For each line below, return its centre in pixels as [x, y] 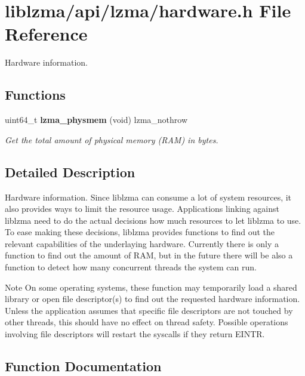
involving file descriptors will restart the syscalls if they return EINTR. [135, 334]
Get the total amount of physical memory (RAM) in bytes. [112, 139]
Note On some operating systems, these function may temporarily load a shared [151, 287]
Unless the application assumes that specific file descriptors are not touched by [149, 310]
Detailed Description [70, 172]
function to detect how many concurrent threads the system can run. [131, 267]
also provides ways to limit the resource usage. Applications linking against [142, 209]
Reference [46, 34]
